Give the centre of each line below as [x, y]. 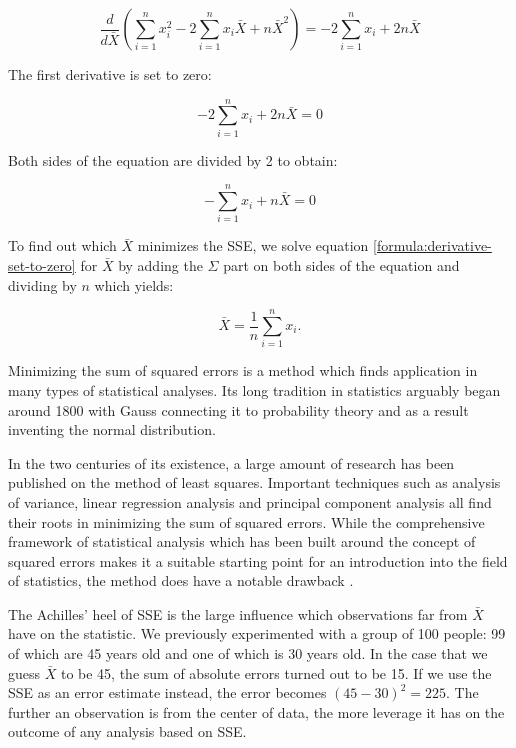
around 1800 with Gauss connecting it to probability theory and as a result [238, 409]
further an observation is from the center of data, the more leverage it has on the [256, 711]
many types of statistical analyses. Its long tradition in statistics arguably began [254, 389]
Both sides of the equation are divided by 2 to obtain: [173, 159]
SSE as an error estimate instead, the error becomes [167, 692]
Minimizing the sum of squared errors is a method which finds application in [243, 370]
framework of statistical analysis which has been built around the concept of [242, 541]
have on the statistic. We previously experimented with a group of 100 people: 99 [257, 633]
